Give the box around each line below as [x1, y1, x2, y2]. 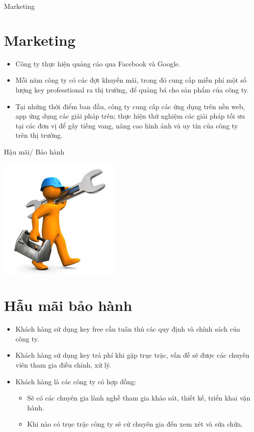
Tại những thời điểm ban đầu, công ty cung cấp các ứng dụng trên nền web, [15, 101, 245, 111]
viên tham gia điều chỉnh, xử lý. [15, 359, 111, 370]
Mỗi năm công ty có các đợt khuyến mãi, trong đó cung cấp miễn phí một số [15, 75, 247, 85]
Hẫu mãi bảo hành [4, 295, 132, 315]
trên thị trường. [15, 130, 63, 140]
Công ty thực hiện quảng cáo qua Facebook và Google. [15, 58, 180, 68]
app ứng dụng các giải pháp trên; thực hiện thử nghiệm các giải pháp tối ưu [15, 111, 245, 121]
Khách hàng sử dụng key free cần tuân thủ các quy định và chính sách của [15, 324, 240, 334]
